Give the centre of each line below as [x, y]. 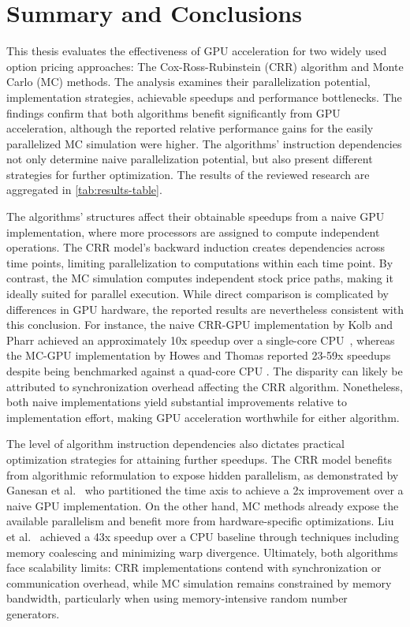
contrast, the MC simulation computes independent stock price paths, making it [200, 278]
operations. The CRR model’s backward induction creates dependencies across [196, 247]
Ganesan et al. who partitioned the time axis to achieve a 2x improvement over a [205, 490]
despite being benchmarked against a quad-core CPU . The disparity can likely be [205, 371]
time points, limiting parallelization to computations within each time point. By [200, 262]
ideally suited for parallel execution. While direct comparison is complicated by [198, 294]
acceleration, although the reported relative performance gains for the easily [190, 128]
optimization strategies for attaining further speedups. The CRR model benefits [199, 459]
